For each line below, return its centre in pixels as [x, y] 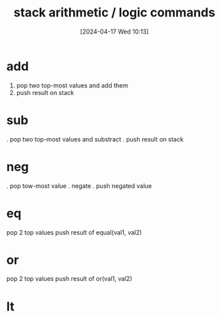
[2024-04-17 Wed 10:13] [114, 31]
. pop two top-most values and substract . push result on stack [95, 139]
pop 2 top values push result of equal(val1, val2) [74, 232]
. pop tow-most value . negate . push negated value [79, 185]
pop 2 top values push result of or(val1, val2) [70, 279]
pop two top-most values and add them [72, 85]
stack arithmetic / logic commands [114, 13]
